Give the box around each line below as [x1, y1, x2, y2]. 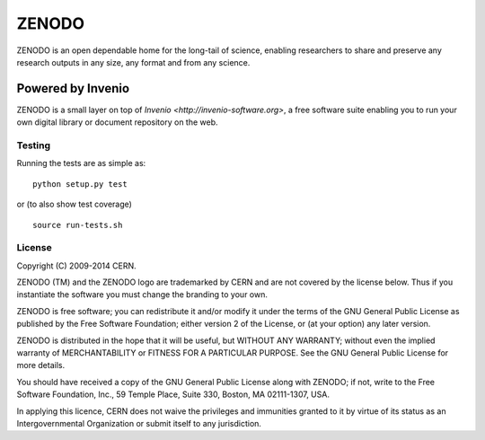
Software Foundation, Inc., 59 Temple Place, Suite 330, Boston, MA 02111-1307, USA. [16, 389, 330, 400]
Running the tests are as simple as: [16, 158, 146, 169]
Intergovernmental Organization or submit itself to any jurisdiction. [16, 418, 262, 428]
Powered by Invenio [16, 81, 130, 96]
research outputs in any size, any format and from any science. [16, 57, 251, 67]
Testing [16, 139, 51, 152]
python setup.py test [32, 179, 128, 189]
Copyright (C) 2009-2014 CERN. [16, 260, 137, 271]
